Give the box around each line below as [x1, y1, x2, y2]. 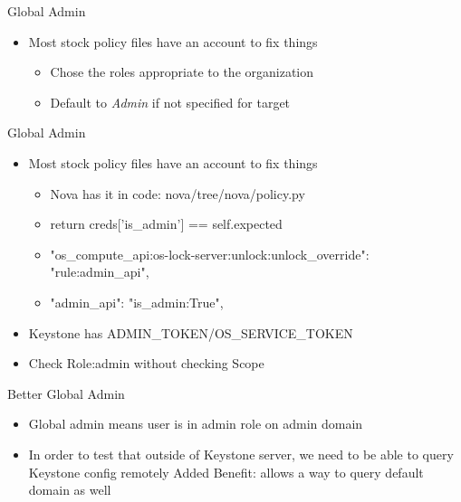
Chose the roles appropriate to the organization [50, 62, 314, 81]
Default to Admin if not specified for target [50, 92, 291, 111]
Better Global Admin [7, 384, 125, 403]
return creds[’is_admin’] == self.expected [50, 214, 283, 233]
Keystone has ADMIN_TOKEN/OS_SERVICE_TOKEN [28, 323, 353, 342]
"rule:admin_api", [50, 262, 149, 281]
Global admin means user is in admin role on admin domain [28, 414, 363, 433]
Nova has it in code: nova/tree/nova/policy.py [50, 184, 305, 203]
